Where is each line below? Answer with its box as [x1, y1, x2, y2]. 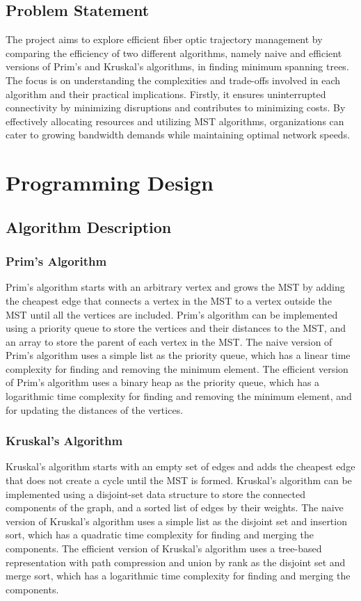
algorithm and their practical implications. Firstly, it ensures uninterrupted [6, 86, 326, 101]
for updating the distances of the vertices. [6, 402, 184, 417]
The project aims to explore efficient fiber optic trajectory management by [6, 32, 323, 47]
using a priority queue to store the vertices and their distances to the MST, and [6, 321, 346, 335]
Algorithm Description [6, 216, 172, 237]
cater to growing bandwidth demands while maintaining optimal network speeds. [6, 127, 351, 142]
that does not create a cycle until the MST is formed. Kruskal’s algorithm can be [6, 473, 352, 488]
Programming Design [6, 168, 214, 197]
